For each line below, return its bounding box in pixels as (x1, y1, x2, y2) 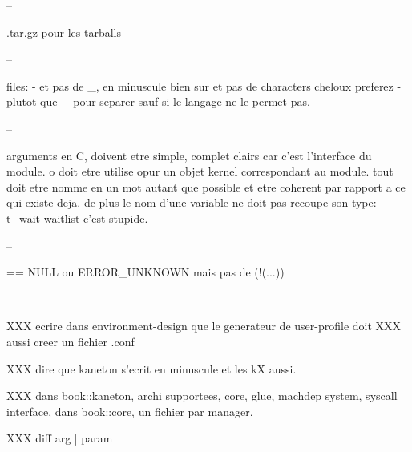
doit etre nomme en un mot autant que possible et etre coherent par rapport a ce (6, 178, 406, 195)
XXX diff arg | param (6, 430, 113, 446)
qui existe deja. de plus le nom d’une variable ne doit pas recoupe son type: (6, 194, 377, 211)
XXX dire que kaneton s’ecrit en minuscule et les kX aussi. (6, 360, 297, 377)
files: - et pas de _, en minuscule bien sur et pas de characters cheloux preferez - (6, 77, 402, 94)
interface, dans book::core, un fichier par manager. (6, 402, 253, 419)
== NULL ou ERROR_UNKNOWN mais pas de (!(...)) (6, 264, 285, 280)
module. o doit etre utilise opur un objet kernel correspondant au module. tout (6, 163, 394, 180)
